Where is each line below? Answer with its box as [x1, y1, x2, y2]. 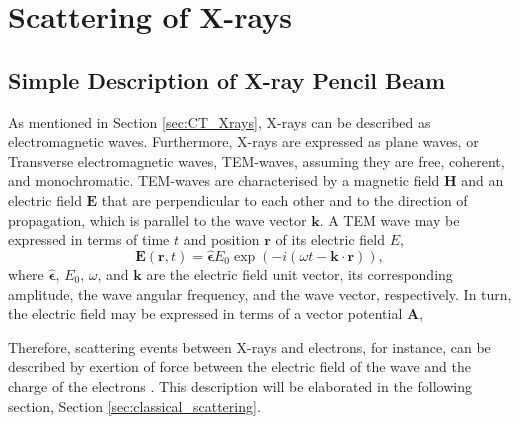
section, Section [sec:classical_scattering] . [8, 395, 261, 416]
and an [461, 170, 504, 191]
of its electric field [275, 229, 385, 250]
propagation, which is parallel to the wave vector [8, 209, 307, 230]
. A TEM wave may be [319, 209, 460, 230]
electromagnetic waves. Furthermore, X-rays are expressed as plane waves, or [8, 131, 479, 152]
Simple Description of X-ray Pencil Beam [8, 64, 446, 95]
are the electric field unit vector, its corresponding [146, 263, 453, 284]
